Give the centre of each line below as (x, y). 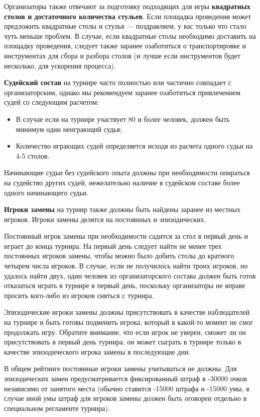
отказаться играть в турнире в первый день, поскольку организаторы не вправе (125, 285)
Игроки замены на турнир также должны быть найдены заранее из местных (122, 209)
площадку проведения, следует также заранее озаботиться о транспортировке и (125, 46)
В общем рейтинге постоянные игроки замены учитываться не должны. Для (120, 368)
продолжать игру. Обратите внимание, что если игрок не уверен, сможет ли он (125, 332)
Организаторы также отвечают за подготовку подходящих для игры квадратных (127, 6)
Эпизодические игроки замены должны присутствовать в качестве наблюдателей (127, 312)
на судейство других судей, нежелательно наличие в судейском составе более (122, 182)
